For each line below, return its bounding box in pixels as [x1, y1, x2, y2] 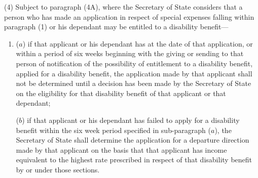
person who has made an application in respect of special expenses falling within [4, 11, 254, 22]
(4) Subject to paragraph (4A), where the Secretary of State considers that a [4, 2, 243, 12]
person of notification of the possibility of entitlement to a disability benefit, [16, 58, 253, 68]
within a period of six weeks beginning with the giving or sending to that [16, 48, 244, 59]
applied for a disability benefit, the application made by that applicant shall [16, 68, 252, 78]
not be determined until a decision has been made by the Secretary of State [16, 78, 251, 88]
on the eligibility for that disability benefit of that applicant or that [16, 87, 226, 98]
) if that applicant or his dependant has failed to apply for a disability [22, 114, 240, 125]
